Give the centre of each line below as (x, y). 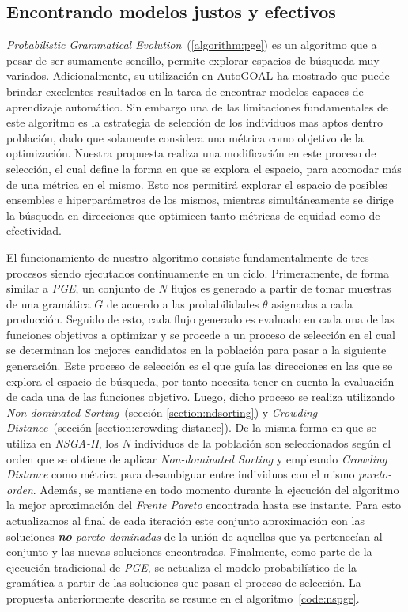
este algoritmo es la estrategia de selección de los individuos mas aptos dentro (195, 122)
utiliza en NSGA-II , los (62, 443)
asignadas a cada (312, 303)
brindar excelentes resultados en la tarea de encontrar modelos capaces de (185, 91)
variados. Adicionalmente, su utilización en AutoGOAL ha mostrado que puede (198, 76)
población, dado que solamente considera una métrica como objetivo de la (185, 137)
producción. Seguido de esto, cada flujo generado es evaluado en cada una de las (200, 319)
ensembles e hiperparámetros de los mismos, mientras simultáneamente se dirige (200, 200)
